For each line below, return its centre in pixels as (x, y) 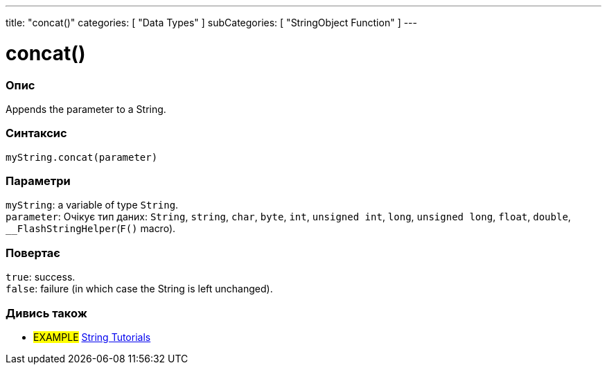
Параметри (38, 181)
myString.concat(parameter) (82, 157)
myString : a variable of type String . (92, 205)
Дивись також (46, 313)
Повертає (33, 253)
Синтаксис (36, 133)
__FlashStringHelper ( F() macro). (91, 229)
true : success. (41, 277)
